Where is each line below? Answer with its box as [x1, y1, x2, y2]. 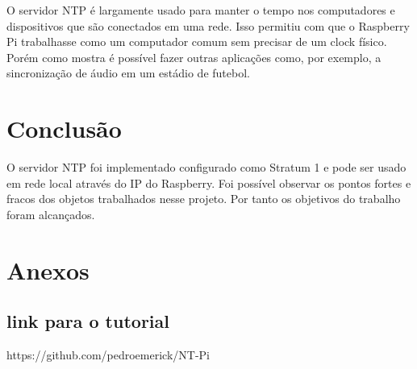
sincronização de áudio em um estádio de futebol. [6, 64, 250, 81]
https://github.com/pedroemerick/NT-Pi [6, 346, 210, 363]
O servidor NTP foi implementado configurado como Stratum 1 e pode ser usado [6, 159, 407, 176]
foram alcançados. [6, 205, 95, 222]
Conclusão [6, 112, 122, 145]
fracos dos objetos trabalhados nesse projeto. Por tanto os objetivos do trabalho [6, 190, 401, 207]
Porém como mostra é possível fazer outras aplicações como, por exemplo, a [6, 48, 382, 65]
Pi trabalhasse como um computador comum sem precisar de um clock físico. [6, 33, 387, 50]
